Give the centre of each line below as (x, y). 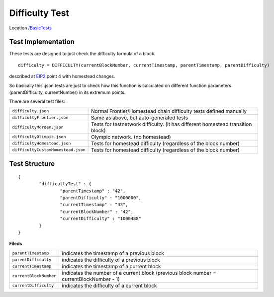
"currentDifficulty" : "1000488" (101, 219)
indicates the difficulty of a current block (109, 286)
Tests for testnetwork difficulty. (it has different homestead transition (172, 124)
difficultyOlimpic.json (39, 137)
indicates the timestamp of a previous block (113, 253)
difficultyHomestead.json (42, 143)
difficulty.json (31, 111)
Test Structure (32, 164)
